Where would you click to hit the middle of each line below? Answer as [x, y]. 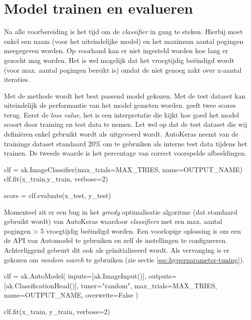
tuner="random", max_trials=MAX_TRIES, [149, 285]
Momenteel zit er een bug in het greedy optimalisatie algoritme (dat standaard [121, 211]
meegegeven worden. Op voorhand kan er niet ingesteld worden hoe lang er [116, 50]
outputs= [163, 276]
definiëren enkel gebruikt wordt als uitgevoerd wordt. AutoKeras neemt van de [121, 134]
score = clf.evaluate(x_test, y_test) [58, 195]
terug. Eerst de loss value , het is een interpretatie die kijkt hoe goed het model [122, 114]
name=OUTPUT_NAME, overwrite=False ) [71, 295]
